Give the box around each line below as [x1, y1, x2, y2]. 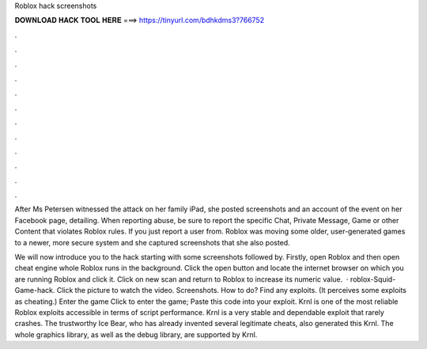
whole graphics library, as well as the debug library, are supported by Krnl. [14, 329, 258, 340]
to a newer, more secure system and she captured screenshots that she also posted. [14, 237, 290, 247]
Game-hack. [14, 286, 55, 295]
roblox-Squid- [350, 274, 396, 284]
